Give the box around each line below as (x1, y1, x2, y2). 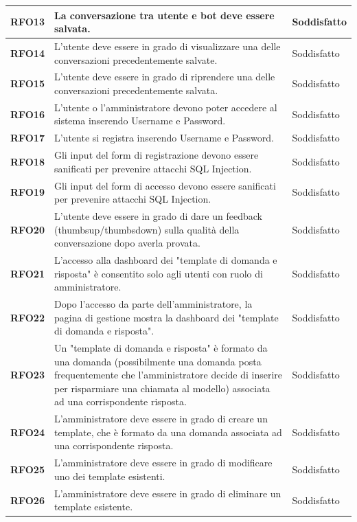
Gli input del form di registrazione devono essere (54, 148, 259, 162)
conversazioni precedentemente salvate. (54, 52, 218, 67)
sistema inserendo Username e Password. (54, 113, 226, 128)
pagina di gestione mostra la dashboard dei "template (54, 310, 279, 324)
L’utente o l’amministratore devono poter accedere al (54, 100, 277, 114)
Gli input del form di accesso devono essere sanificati (54, 178, 276, 192)
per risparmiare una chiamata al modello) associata (54, 381, 270, 395)
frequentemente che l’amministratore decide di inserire (54, 367, 283, 382)
